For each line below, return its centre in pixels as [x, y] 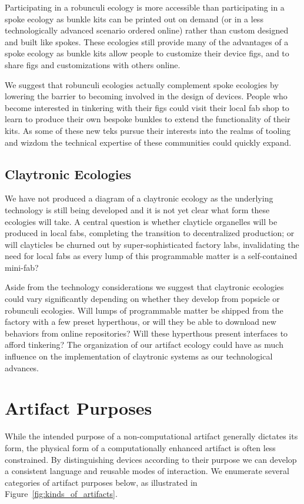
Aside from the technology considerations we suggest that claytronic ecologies [144, 287]
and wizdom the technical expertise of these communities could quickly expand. [148, 142]
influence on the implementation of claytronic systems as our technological [139, 356]
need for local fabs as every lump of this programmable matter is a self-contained [151, 256]
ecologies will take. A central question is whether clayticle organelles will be [141, 221]
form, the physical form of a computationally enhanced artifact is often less [140, 447]
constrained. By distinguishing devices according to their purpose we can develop [151, 459]
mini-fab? [22, 267]
